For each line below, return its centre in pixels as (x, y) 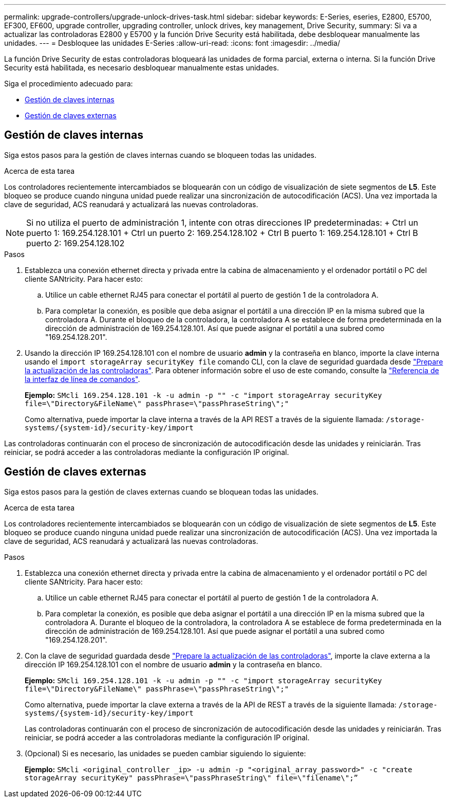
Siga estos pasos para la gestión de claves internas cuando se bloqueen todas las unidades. (160, 155)
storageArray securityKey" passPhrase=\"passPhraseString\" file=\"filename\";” (192, 778)
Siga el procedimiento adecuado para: (69, 84)
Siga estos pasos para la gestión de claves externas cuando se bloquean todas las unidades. (161, 491)
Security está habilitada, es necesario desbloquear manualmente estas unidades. (142, 68)
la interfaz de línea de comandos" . (82, 379)
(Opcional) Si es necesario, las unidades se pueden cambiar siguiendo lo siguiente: (165, 753)
